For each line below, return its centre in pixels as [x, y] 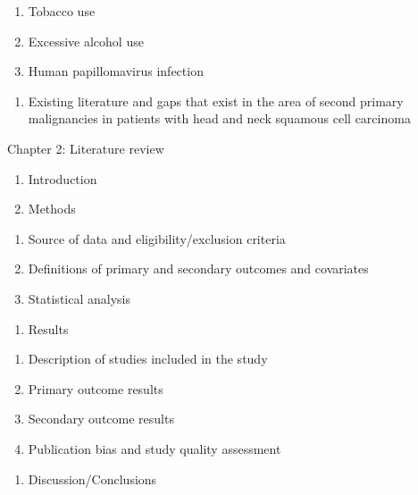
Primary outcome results [96, 388]
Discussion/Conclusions [92, 478]
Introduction [63, 178]
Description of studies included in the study [148, 359]
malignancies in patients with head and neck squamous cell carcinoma [219, 118]
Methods [52, 209]
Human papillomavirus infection [116, 71]
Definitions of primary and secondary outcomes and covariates [198, 268]
